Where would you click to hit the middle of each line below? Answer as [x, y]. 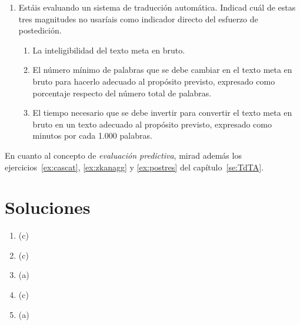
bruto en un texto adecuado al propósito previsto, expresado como [152, 124]
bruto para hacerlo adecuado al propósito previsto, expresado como [154, 81]
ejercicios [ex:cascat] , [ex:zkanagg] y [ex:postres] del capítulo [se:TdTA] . [134, 167]
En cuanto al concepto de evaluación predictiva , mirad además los [123, 155]
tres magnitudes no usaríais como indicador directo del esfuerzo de [138, 19]
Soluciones [48, 207]
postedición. [40, 30]
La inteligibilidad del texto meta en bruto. [109, 50]
